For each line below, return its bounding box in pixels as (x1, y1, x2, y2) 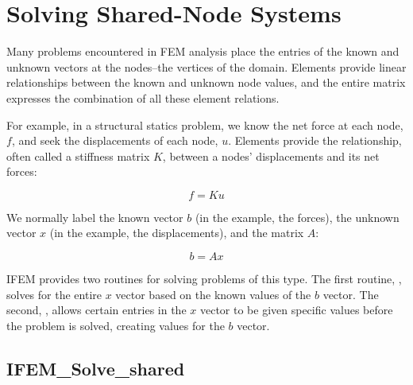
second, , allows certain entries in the (6, 301, 187, 318)
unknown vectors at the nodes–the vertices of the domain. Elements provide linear (6, 58, 407, 75)
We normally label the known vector (6, 208, 183, 225)
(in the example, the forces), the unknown (195, 208, 399, 225)
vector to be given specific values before (199, 301, 393, 318)
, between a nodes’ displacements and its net (162, 147, 380, 164)
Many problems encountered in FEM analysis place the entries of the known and (6, 43, 399, 60)
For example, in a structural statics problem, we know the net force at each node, (6, 116, 403, 133)
